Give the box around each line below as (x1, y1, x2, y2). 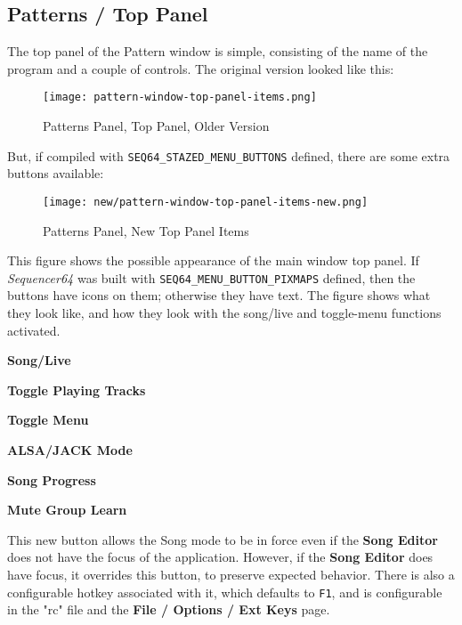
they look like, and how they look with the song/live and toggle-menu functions (7, 303, 442, 321)
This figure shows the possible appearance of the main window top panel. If (7, 251, 419, 270)
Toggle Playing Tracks (7, 380, 146, 399)
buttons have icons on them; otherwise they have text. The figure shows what (7, 286, 431, 304)
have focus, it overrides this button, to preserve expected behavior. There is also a (7, 564, 455, 583)
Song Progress (7, 470, 96, 489)
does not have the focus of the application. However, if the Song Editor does (7, 548, 434, 566)
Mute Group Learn (7, 500, 127, 519)
